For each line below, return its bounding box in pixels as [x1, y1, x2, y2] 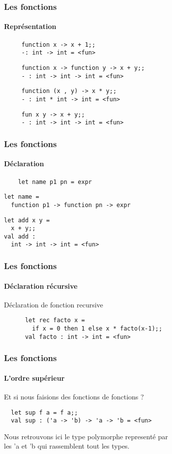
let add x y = [4, 216, 50, 224]
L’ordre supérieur [4, 372, 65, 383]
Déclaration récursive [4, 280, 78, 291]
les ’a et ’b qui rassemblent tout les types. [4, 441, 130, 451]
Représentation [4, 21, 57, 31]
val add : [4, 233, 36, 240]
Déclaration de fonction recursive [4, 299, 103, 309]
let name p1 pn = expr [18, 178, 92, 185]
